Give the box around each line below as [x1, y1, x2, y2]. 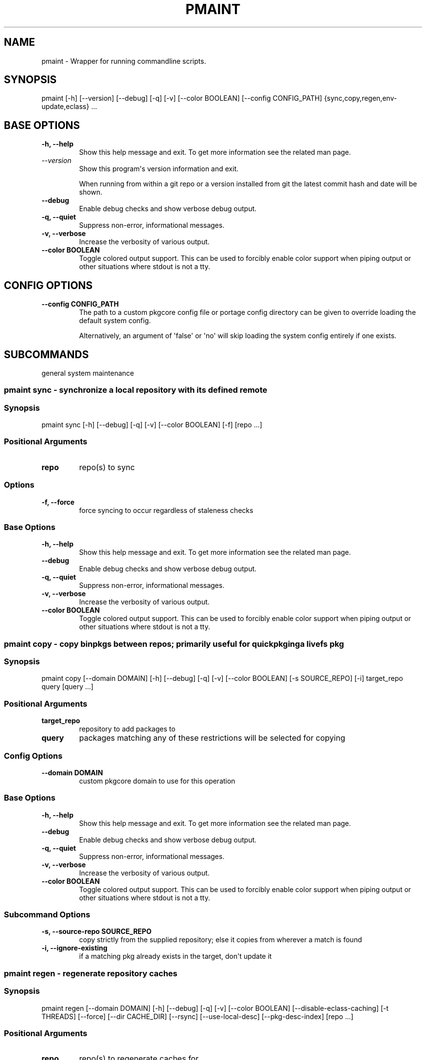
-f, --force [41, 497, 75, 506]
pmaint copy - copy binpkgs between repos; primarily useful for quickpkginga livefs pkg [4, 639, 344, 649]
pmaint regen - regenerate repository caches [4, 968, 177, 978]
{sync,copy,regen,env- [324, 94, 397, 103]
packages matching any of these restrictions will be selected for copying [79, 733, 345, 743]
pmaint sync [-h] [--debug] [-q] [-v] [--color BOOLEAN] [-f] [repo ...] [41, 420, 263, 429]
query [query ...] [41, 682, 94, 691]
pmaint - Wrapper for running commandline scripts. [41, 56, 206, 65]
